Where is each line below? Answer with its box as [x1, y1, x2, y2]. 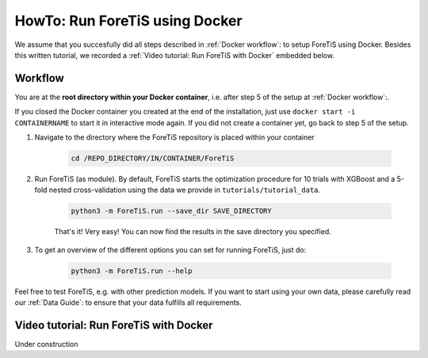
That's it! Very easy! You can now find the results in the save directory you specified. [54, 227, 332, 237]
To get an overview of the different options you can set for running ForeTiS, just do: [34, 244, 307, 254]
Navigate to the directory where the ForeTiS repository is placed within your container [34, 133, 315, 142]
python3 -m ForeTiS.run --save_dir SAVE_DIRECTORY [71, 206, 273, 216]
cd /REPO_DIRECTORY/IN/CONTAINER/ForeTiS [71, 154, 235, 163]
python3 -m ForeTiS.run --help [71, 266, 193, 275]
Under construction [14, 340, 78, 348]
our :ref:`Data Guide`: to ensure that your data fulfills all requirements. [14, 298, 242, 307]
